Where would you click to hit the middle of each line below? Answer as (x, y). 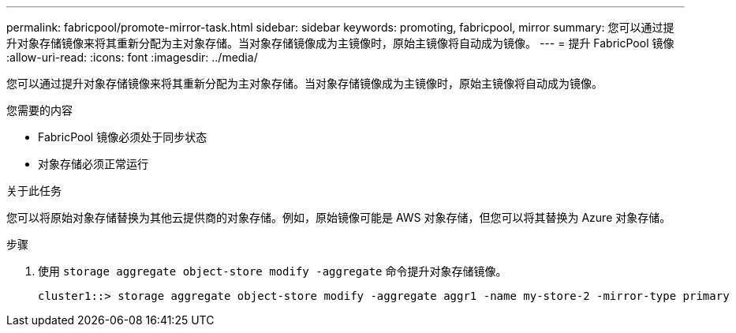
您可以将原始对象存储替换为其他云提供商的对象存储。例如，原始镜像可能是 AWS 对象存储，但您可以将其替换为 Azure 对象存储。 (339, 217)
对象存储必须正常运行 (93, 164)
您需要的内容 (39, 110)
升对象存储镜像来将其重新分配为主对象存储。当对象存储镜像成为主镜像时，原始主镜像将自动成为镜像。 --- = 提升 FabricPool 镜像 (340, 43)
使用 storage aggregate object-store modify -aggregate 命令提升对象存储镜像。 (273, 271)
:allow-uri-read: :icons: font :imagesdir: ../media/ (132, 57)
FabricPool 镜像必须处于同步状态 (123, 137)
